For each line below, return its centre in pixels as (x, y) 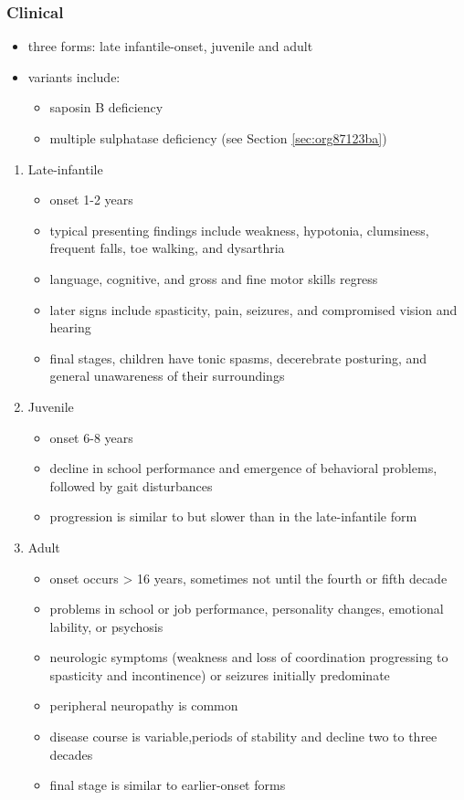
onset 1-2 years (91, 200)
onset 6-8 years (91, 437)
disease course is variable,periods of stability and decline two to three (243, 737)
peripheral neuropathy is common (144, 705)
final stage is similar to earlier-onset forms (168, 785)
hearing (70, 327)
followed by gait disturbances (131, 485)
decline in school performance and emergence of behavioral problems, (243, 468)
